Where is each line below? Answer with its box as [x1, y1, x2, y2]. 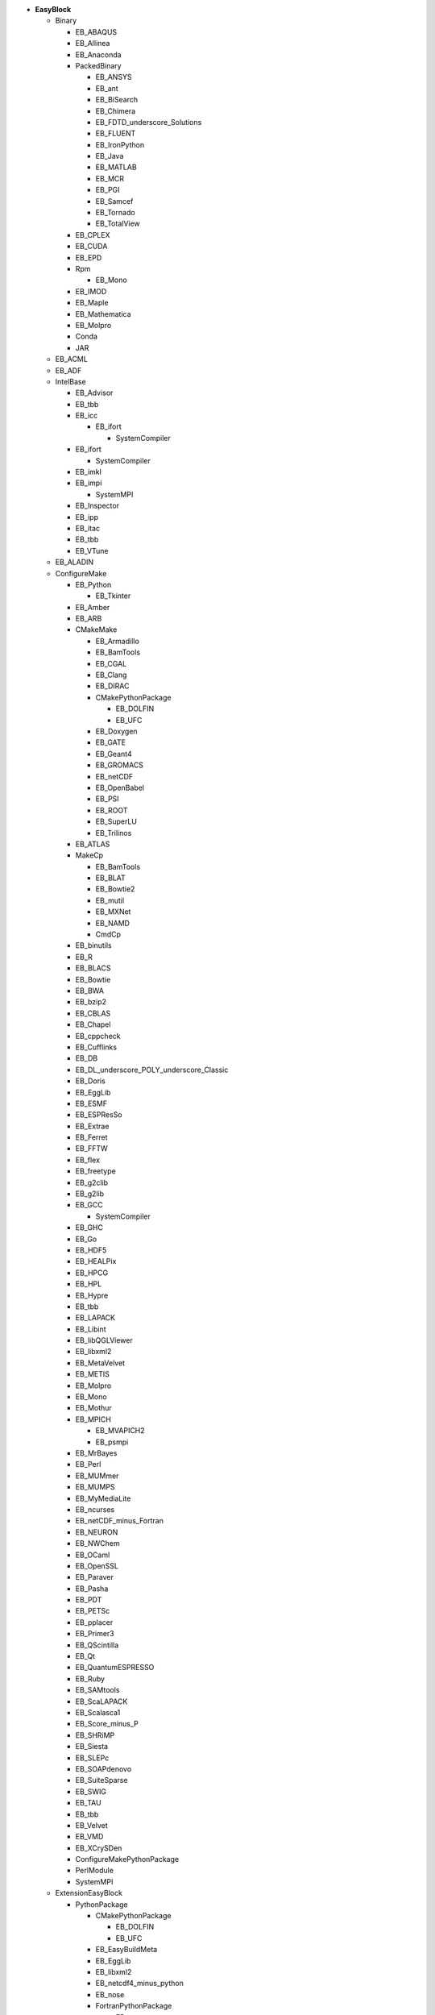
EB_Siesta [75, 1742, 109, 1751]
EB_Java [95, 152, 124, 161]
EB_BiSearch [95, 95, 139, 105]
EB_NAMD [95, 918, 130, 928]
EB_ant [95, 83, 118, 93]
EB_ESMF [75, 1099, 108, 1108]
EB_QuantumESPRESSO [75, 1663, 155, 1672]
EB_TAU [75, 1798, 101, 1808]
